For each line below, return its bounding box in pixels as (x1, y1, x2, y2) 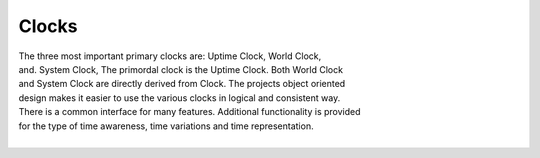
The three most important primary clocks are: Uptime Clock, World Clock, (18, 50, 322, 62)
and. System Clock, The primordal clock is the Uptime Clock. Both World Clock (18, 63, 344, 75)
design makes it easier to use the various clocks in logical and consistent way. (18, 91, 341, 104)
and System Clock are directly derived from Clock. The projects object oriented (18, 78, 346, 90)
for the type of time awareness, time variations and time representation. (18, 120, 314, 132)
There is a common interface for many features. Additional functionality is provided (18, 106, 361, 118)
